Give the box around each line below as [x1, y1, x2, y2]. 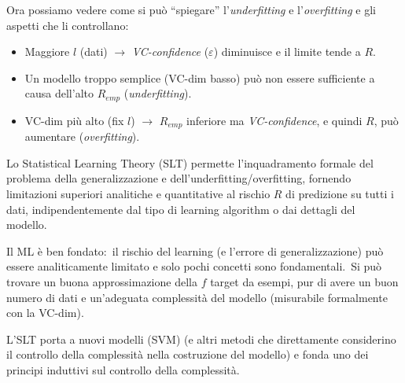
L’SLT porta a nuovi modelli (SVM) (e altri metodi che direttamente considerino [6, 330, 396, 347]
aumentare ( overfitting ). [24, 128, 140, 145]
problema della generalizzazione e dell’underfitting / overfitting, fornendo [6, 170, 352, 186]
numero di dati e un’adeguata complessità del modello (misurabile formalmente [6, 289, 388, 305]
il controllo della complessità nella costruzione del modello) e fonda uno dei [6, 346, 369, 363]
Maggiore [24, 43, 70, 60]
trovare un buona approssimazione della [6, 274, 197, 290]
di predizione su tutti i [285, 186, 394, 202]
